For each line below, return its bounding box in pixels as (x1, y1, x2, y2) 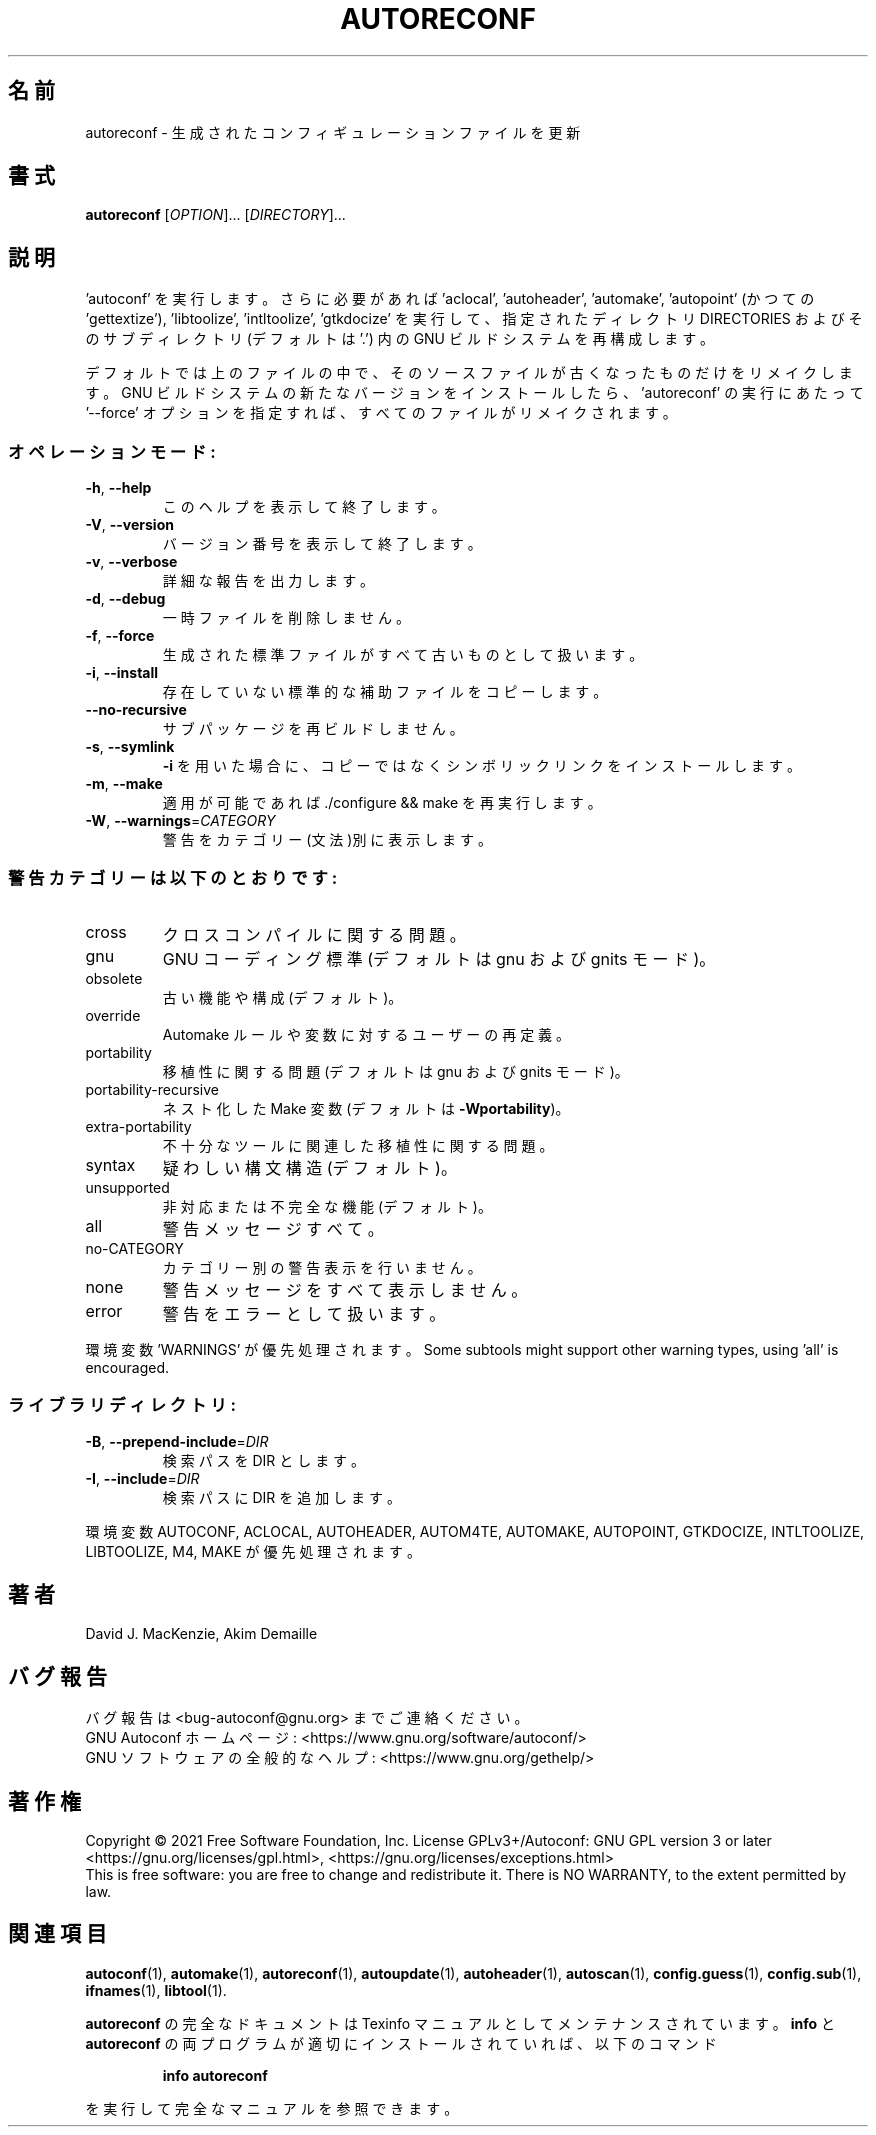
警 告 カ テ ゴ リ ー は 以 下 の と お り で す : (8, 868, 338, 889)
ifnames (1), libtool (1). (85, 1981, 227, 1999)
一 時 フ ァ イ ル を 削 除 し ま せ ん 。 (162, 609, 410, 627)
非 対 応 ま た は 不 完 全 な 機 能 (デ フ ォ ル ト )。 (162, 1197, 492, 1215)
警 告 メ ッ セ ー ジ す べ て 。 (162, 1218, 384, 1239)
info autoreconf (162, 2066, 268, 2084)
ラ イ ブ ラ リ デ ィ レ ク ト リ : (8, 1395, 237, 1416)
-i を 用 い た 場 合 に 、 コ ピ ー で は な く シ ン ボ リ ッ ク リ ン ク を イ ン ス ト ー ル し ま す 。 (162, 757, 801, 775)
